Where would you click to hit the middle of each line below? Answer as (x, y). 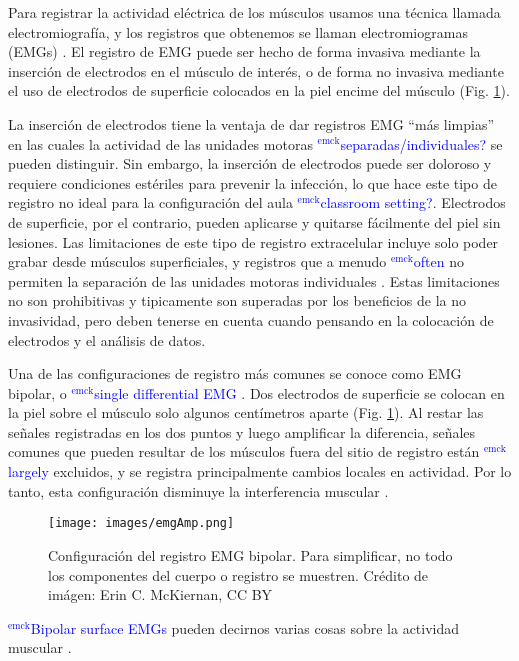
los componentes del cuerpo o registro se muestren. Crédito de (238, 574)
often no (438, 261)
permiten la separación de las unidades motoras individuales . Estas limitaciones (254, 280)
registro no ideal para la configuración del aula (150, 202)
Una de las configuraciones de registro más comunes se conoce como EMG (235, 373)
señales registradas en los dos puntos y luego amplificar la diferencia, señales (242, 431)
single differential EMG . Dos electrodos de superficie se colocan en (299, 392)
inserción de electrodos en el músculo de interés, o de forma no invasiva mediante (256, 70)
